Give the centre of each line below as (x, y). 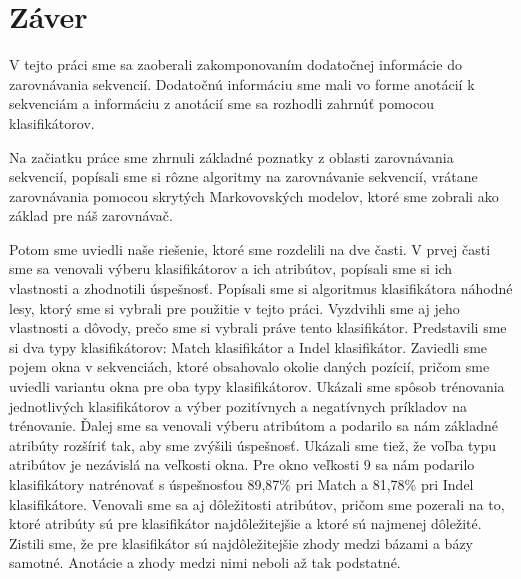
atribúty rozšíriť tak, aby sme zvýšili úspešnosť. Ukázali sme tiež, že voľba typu (253, 444)
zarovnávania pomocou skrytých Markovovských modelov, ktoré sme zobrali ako (254, 195)
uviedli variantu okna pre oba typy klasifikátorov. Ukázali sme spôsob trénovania (257, 386)
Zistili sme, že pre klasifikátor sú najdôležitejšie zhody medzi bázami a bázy (241, 542)
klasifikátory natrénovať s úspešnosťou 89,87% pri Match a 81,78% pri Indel (241, 484)
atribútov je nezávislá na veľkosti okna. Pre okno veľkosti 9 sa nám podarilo (242, 464)
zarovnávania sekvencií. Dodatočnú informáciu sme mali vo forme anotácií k (242, 83)
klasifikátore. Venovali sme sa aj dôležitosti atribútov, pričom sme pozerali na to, (257, 503)
